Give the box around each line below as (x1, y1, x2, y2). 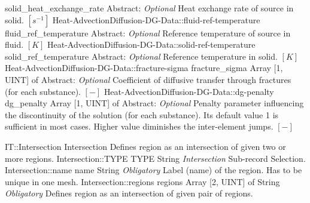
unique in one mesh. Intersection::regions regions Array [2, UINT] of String (5, 175, 280, 187)
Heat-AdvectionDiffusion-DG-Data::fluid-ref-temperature (52, 13, 260, 26)
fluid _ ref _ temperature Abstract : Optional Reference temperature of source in (5, 26, 291, 39)
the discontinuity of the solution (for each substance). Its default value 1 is (5, 108, 279, 121)
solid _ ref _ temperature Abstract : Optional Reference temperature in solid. (5, 50, 278, 62)
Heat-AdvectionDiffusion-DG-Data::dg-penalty (104, 85, 274, 97)
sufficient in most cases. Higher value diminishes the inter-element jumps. (5, 120, 273, 133)
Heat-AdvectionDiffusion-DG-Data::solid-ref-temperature (47, 38, 256, 51)
